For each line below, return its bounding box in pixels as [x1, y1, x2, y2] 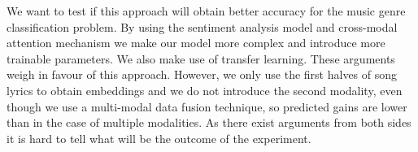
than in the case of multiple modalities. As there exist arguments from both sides [7, 114, 411, 131]
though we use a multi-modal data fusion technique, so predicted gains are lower [7, 98, 407, 115]
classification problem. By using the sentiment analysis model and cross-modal [7, 18, 398, 35]
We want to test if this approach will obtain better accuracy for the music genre [7, 2, 406, 19]
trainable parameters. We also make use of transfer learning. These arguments [7, 50, 395, 67]
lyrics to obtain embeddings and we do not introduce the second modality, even [7, 81, 403, 98]
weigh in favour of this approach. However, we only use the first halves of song [7, 66, 398, 83]
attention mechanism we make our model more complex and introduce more [7, 34, 385, 51]
